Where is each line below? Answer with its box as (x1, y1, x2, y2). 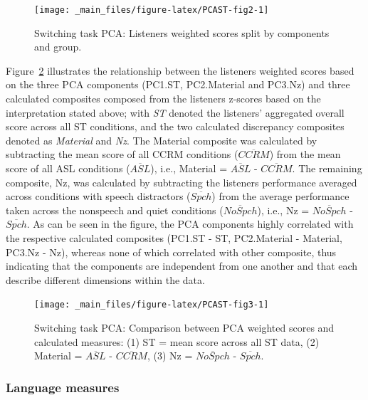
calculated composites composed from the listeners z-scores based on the (6, 91, 321, 106)
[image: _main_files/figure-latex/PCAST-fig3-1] (34, 300, 269, 310)
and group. (34, 39, 82, 54)
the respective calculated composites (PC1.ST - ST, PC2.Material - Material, (6, 230, 342, 245)
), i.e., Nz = (257, 202, 310, 217)
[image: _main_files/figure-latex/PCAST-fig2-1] (34, 5, 269, 15)
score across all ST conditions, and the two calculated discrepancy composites (6, 119, 345, 134)
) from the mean (269, 147, 341, 162)
